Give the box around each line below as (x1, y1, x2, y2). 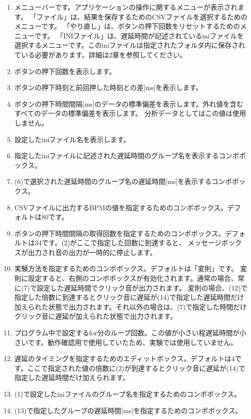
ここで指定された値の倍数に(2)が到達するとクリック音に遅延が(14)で (27, 363, 246, 373)
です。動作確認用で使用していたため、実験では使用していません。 (28, 337, 237, 347)
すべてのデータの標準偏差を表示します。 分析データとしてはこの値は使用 (14, 108, 246, 118)
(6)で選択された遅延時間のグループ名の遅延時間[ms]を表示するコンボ (14, 176, 232, 186)
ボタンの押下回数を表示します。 (14, 66, 116, 76)
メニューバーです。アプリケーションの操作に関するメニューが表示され (14, 2, 238, 12)
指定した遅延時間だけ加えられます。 (14, 372, 130, 383)
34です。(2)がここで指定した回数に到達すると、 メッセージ (34, 237, 222, 248)
